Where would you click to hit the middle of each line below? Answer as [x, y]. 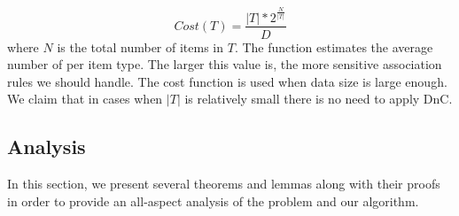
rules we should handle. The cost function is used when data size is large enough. [227, 81]
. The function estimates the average [334, 46]
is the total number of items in [140, 46]
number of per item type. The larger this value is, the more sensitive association [225, 64]
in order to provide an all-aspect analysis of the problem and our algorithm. [213, 201]
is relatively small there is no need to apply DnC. [319, 99]
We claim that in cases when [85, 99]
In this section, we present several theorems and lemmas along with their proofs [224, 184]
